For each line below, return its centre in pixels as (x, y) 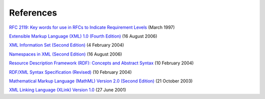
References (33, 13)
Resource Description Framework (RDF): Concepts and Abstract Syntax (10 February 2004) (101, 63)
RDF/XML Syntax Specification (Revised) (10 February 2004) (70, 72)
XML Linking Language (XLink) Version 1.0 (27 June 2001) (67, 90)
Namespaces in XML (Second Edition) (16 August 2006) (66, 54)
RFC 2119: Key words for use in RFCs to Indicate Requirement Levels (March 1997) (92, 27)
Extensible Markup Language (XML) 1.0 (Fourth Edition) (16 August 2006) (83, 36)
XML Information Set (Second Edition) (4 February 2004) (67, 45)
